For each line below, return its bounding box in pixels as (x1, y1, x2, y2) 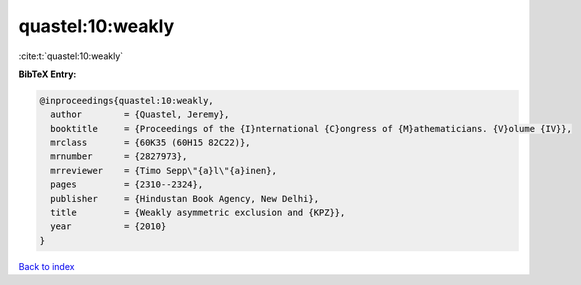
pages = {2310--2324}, (50, 179, 204, 190)
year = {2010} (50, 221, 167, 232)
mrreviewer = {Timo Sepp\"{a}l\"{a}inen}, (50, 165, 277, 176)
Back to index (18, 260, 75, 272)
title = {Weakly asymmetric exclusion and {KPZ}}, (50, 207, 346, 219)
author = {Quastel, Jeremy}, (50, 109, 230, 120)
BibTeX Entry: (18, 68, 77, 80)
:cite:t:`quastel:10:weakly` (18, 50, 124, 62)
